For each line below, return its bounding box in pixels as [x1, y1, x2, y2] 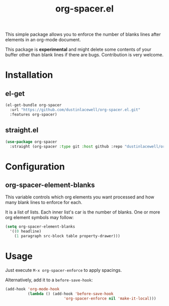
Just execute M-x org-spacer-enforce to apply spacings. [5, 267, 122, 273]
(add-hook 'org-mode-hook [5, 286, 59, 291]
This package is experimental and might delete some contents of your [5, 46, 152, 53]
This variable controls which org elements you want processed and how [5, 194, 154, 200]
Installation [5, 69, 53, 81]
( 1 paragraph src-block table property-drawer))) [14, 234, 121, 239]
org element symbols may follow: [5, 215, 74, 221]
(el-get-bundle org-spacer [5, 103, 62, 108]
